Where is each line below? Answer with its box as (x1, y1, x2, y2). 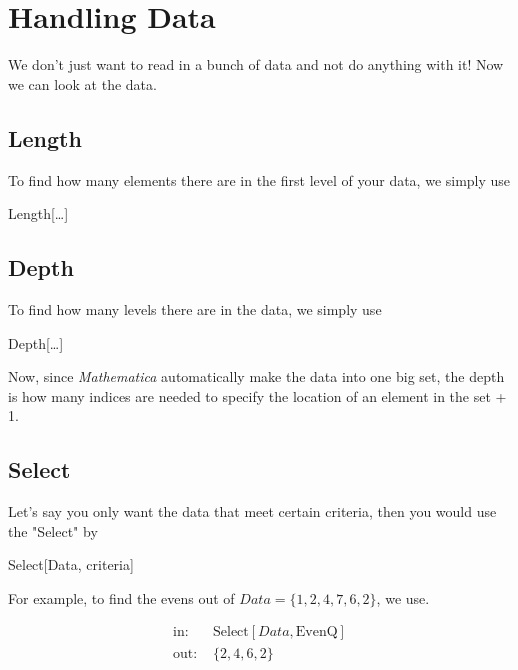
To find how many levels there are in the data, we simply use (8, 298, 382, 319)
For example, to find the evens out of (8, 587, 235, 608)
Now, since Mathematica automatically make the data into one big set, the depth (8, 366, 505, 387)
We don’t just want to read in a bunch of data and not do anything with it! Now (8, 54, 504, 75)
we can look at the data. (8, 73, 157, 94)
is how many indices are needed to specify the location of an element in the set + (8, 385, 507, 406)
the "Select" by (8, 520, 98, 541)
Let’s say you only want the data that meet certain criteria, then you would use (8, 501, 497, 522)
